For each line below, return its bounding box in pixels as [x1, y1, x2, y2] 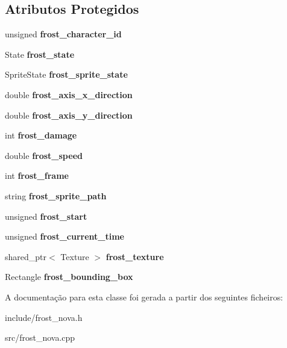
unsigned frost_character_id [5, 28, 122, 40]
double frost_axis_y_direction [5, 108, 133, 121]
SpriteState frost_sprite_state [5, 68, 128, 81]
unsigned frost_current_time [5, 230, 124, 243]
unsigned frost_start [5, 210, 87, 222]
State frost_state [5, 48, 75, 60]
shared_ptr [5, 250, 47, 263]
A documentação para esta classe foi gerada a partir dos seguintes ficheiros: [5, 290, 283, 303]
